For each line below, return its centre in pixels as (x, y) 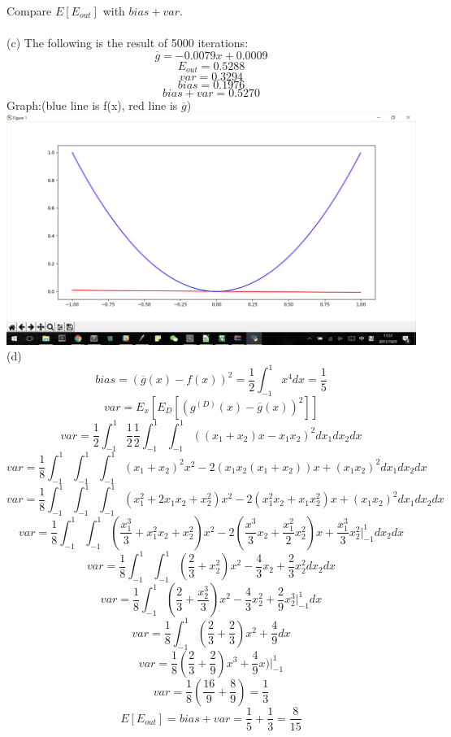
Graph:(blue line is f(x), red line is (92, 105)
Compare (29, 11)
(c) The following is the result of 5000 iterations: (128, 43)
